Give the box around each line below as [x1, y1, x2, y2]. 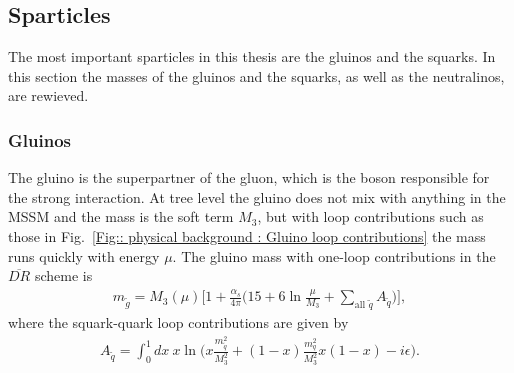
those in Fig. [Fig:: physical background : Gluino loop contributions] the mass [8, 225, 486, 246]
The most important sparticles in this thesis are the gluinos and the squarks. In [8, 46, 496, 67]
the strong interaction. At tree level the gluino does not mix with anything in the [8, 186, 506, 207]
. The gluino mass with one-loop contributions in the [172, 245, 496, 266]
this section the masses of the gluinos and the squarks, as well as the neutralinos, [8, 65, 505, 86]
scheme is [34, 265, 93, 286]
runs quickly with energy [8, 245, 160, 266]
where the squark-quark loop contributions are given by [8, 311, 349, 332]
